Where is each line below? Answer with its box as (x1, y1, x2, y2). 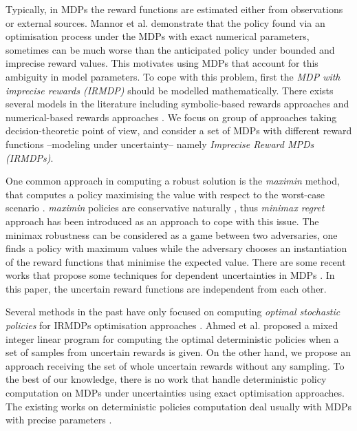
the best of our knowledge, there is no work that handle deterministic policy (6, 372, 327, 386)
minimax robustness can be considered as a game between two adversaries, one (6, 227, 338, 242)
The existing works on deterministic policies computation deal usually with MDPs (6, 399, 351, 413)
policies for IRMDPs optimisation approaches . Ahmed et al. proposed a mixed (6, 318, 338, 333)
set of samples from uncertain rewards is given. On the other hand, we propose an (6, 345, 351, 359)
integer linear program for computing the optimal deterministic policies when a (6, 331, 339, 346)
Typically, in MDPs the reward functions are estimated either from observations (6, 2, 343, 16)
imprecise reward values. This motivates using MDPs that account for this (6, 56, 318, 70)
